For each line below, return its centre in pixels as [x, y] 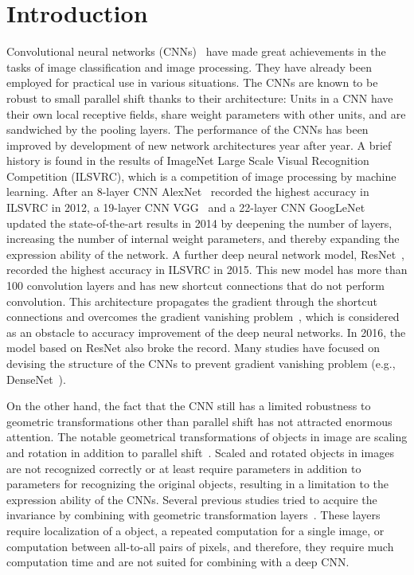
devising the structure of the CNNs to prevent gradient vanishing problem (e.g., [201, 363]
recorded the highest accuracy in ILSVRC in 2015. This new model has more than [207, 270]
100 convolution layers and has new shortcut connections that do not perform [195, 286]
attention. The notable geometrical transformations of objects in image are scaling [207, 437]
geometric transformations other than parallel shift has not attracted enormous [199, 421]
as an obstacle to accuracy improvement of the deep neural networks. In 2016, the [206, 332]
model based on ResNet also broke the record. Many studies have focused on [193, 348]
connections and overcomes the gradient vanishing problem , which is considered [203, 317]
